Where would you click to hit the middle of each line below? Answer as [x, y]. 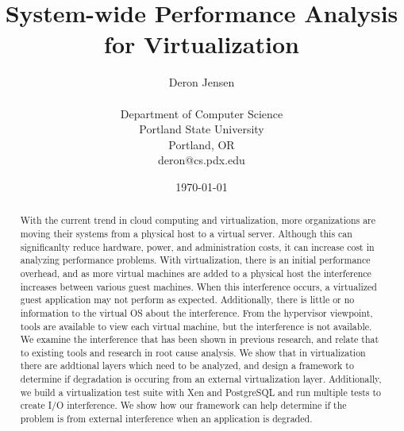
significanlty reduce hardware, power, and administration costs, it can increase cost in [197, 246]
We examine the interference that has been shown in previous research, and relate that [200, 339]
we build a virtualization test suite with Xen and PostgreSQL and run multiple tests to [201, 392]
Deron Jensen [202, 82]
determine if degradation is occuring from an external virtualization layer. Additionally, [201, 379]
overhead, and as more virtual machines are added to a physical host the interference [196, 273]
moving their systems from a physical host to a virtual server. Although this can [186, 233]
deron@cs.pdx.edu [202, 160]
